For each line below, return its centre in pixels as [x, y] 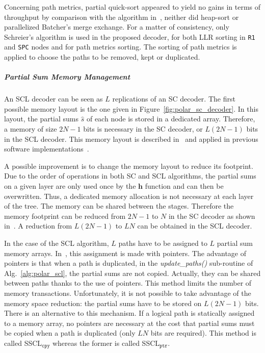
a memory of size [31, 129]
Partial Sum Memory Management [67, 77]
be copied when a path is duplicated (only [70, 333]
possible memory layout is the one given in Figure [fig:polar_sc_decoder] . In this [131, 108]
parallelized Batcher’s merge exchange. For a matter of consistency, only [117, 27]
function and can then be [184, 186]
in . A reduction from [38, 226]
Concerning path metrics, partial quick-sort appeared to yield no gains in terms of [132, 7]
